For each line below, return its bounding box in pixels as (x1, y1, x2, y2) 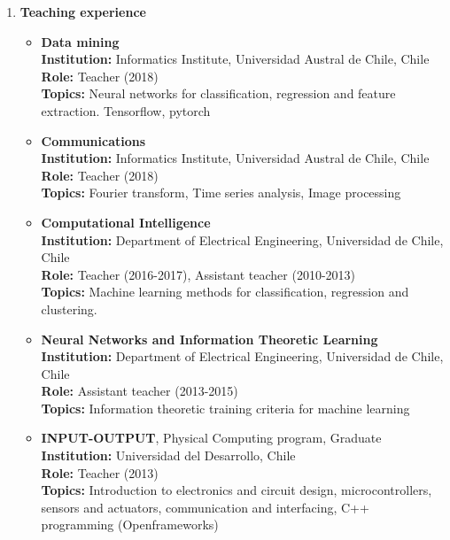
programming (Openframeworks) (41, 515, 219, 534)
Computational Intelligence (41, 212, 211, 231)
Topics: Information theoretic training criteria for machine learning (41, 398, 410, 417)
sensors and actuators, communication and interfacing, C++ (41, 498, 369, 516)
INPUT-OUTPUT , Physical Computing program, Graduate (41, 428, 382, 447)
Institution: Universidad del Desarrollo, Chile (41, 446, 296, 465)
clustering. (41, 299, 97, 318)
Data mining (41, 32, 120, 50)
